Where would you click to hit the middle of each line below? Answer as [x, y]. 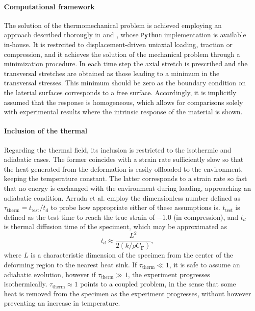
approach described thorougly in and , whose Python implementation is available [125, 35]
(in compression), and [206, 217]
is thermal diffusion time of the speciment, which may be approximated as [115, 226]
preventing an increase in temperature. [62, 303]
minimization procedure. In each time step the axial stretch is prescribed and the [126, 64]
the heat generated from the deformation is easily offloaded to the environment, [124, 168]
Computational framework [49, 6]
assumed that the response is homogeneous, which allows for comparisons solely [124, 102]
